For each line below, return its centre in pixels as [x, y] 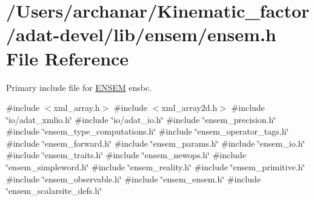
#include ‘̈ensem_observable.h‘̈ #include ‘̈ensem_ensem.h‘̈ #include [133, 178]
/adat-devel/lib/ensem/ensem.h [141, 34]
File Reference [68, 58]
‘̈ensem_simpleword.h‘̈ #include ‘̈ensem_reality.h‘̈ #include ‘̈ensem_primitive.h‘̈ [156, 167]
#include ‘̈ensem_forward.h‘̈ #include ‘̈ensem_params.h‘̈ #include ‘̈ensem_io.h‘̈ [156, 143]
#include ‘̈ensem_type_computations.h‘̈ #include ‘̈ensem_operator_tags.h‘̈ [148, 131]
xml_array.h [77, 108]
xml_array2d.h [189, 108]
